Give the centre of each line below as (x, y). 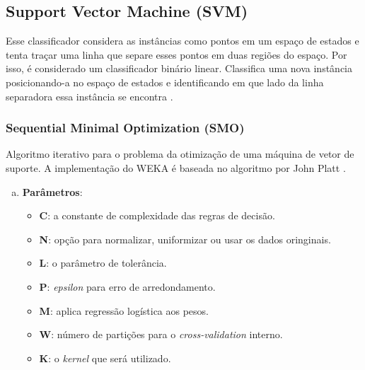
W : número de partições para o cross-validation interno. (161, 334)
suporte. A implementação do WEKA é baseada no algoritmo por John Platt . (176, 167)
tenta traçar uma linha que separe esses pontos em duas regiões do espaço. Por (176, 54)
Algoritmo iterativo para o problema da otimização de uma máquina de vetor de (180, 154)
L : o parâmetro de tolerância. (103, 263)
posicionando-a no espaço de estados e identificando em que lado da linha (165, 82)
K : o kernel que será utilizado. (105, 358)
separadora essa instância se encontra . (89, 96)
